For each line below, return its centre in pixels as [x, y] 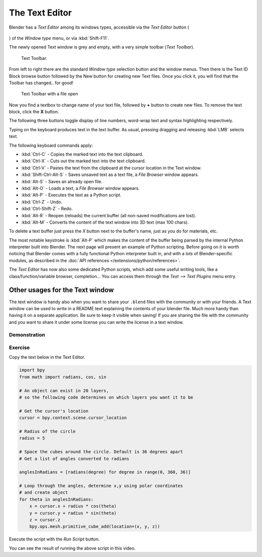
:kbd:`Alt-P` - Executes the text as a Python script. [71, 195]
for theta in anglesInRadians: [57, 499]
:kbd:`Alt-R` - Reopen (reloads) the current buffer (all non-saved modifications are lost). [109, 215]
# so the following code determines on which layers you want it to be [106, 397]
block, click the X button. [34, 112]
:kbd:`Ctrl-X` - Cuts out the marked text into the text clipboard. [83, 161]
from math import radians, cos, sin [63, 377]
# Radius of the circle [48, 431]
